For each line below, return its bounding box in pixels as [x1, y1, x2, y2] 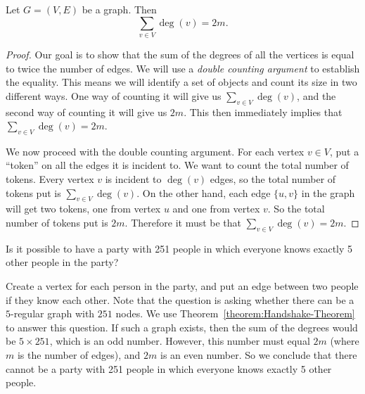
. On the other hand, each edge [136, 185, 271, 200]
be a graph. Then [82, 2, 157, 16]
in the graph [301, 185, 355, 200]
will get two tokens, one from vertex [6, 201, 161, 216]
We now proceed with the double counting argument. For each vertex [6, 144, 305, 158]
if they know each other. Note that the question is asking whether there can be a [6, 292, 354, 307]
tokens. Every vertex [6, 172, 94, 186]
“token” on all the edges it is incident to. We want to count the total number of [6, 158, 349, 172]
